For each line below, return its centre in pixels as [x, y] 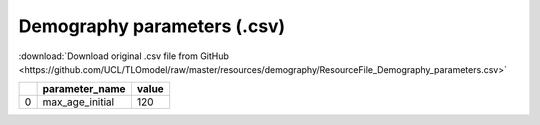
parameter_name [84, 89]
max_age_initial [78, 102]
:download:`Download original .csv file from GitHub [124, 56]
